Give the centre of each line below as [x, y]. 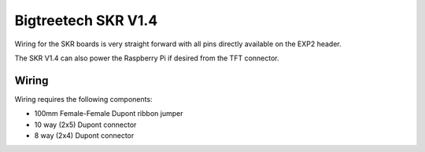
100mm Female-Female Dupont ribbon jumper [109, 114]
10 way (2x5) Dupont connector [85, 125]
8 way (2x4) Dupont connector [84, 136]
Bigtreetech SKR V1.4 [86, 20]
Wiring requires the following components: [83, 99]
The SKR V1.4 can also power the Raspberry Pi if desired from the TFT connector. [147, 58]
